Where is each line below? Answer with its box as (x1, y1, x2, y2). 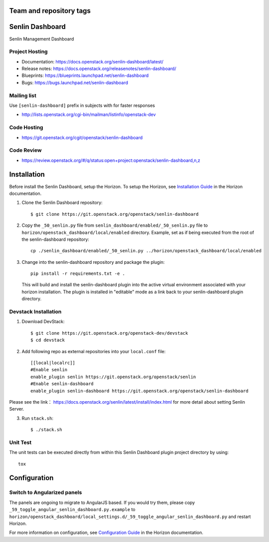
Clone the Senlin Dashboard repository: (21, 200, 103, 206)
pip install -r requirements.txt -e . (30, 271, 126, 277)
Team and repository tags (9, 6, 91, 15)
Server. (9, 406, 24, 412)
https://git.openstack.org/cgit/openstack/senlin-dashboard (21, 134, 143, 140)
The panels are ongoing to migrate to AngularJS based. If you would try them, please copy (9, 500, 195, 506)
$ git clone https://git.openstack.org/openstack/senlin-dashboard (30, 211, 199, 217)
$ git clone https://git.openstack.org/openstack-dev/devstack (30, 330, 188, 336)
